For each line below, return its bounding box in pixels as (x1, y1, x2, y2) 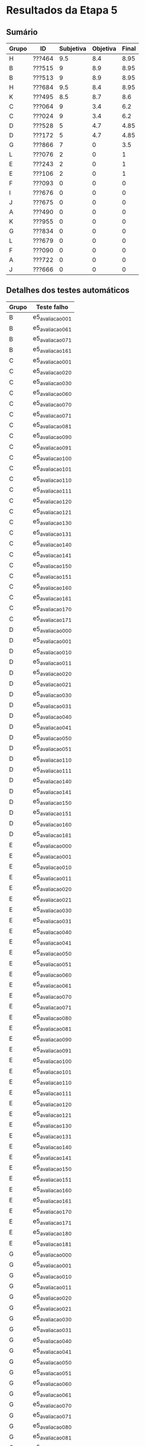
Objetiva (92, 45, 117, 53)
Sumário (6, 27, 38, 37)
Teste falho (36, 303, 69, 311)
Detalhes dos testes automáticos (6, 286, 130, 296)
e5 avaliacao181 (32, 1238, 72, 1248)
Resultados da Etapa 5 (6, 4, 118, 17)
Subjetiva (59, 45, 87, 53)
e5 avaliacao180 (32, 1228, 72, 1237)
